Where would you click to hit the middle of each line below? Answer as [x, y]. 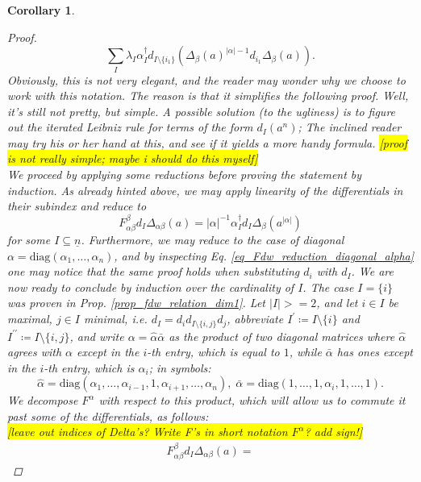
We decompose [43, 400]
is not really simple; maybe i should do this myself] [133, 158]
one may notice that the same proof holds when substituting [154, 271]
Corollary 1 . [41, 10]
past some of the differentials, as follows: [108, 416]
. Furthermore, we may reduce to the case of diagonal [213, 240]
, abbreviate [255, 319]
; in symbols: [180, 367]
